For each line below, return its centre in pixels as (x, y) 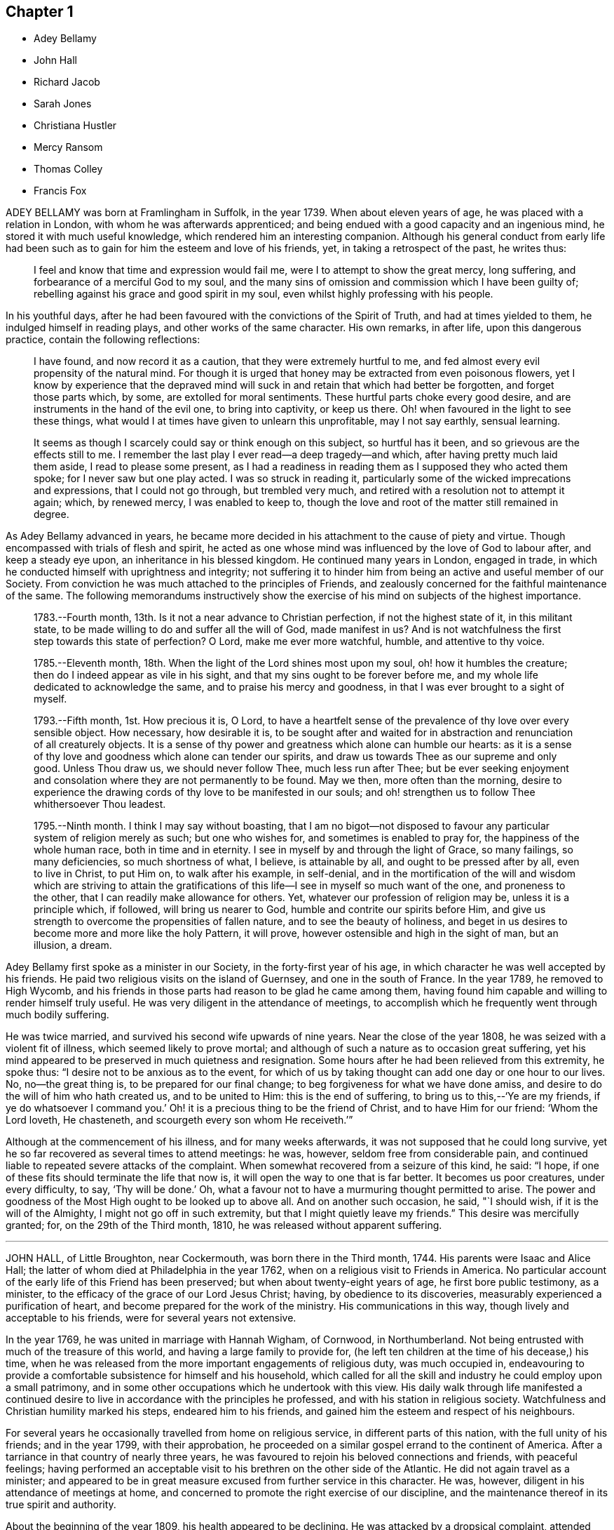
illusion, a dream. (73, 945)
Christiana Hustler (75, 126)
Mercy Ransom (68, 147)
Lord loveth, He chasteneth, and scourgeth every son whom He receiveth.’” (179, 1120)
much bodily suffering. (57, 1015)
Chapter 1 (40, 12)
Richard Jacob (67, 82)
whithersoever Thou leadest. (100, 804)
